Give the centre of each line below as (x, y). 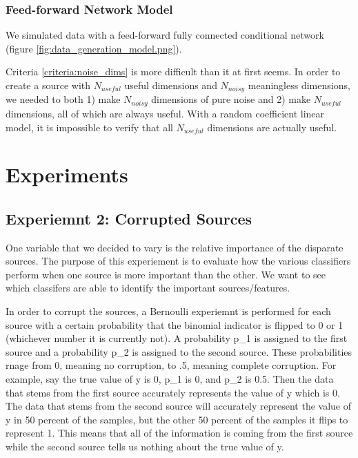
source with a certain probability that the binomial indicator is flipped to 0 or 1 (175, 324)
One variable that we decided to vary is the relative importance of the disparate (175, 247)
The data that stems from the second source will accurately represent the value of (179, 406)
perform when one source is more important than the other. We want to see (166, 274)
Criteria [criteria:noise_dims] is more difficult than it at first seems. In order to (173, 71)
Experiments (67, 174)
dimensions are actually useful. (272, 127)
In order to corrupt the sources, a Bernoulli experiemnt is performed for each (168, 311)
